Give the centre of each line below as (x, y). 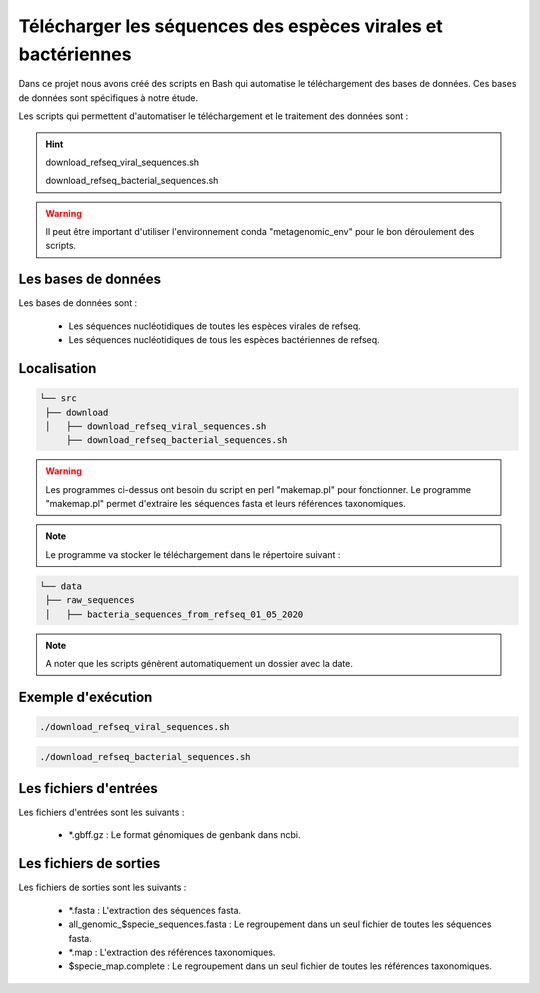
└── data (61, 586)
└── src (58, 398)
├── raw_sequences (90, 600)
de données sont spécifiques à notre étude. (108, 97)
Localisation (57, 368)
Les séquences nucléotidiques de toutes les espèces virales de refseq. (215, 326)
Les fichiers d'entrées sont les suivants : (101, 812)
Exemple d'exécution (85, 696)
